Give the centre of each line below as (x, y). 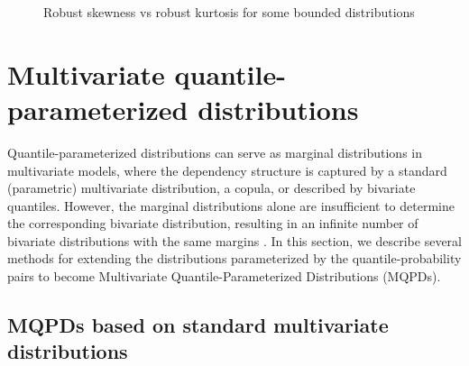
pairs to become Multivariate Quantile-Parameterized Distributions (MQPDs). (224, 276)
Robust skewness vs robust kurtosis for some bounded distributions (229, 12)
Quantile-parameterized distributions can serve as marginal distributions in (215, 152)
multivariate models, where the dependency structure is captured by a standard (227, 170)
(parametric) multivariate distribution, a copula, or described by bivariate (212, 188)
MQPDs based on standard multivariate (198, 325)
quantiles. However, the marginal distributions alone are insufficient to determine (231, 205)
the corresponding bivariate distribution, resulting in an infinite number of (213, 223)
